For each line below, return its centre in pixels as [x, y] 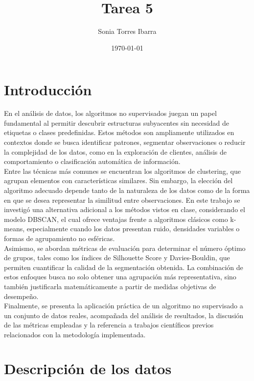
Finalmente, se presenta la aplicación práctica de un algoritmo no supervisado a [124, 306]
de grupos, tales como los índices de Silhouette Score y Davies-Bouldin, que [117, 258]
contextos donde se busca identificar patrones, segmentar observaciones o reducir [125, 142]
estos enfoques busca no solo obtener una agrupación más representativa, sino [120, 277]
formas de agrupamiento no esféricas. [59, 238]
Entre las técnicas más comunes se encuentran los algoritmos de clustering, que [122, 171]
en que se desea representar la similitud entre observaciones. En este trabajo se [122, 200]
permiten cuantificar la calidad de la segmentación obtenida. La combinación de [124, 267]
